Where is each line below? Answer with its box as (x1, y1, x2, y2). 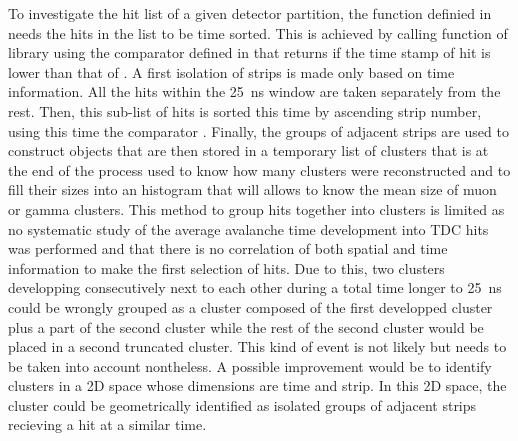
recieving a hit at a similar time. (8, 414, 207, 435)
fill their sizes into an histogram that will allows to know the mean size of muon (8, 179, 497, 200)
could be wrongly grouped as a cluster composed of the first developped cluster (8, 296, 493, 317)
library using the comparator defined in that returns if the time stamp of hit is (8, 42, 491, 63)
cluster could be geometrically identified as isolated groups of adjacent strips (8, 394, 477, 415)
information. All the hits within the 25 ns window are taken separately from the (8, 81, 501, 102)
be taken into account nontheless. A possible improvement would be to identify (8, 355, 492, 376)
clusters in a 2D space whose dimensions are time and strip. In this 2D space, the (8, 375, 507, 396)
